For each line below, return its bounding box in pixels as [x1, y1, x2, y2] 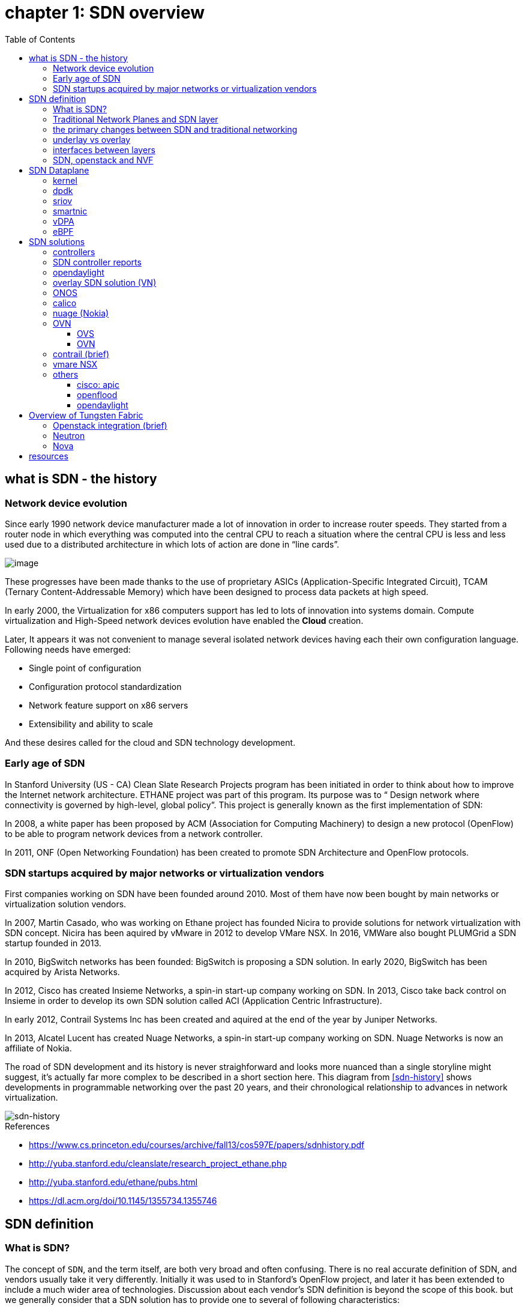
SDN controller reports [53, 256, 142, 267]
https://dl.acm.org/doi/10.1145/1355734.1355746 [29, 1196, 217, 1206]
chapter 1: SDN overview [5, 2, 205, 23]
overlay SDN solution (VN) [53, 277, 157, 288]
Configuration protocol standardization [29, 681, 182, 692]
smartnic [53, 205, 88, 216]
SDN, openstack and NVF [53, 154, 154, 165]
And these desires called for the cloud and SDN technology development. [5, 737, 296, 748]
